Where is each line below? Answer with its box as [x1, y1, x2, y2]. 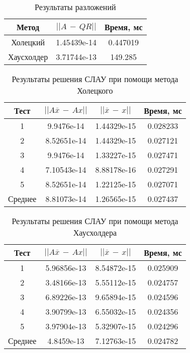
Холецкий [11, 36, 45, 48]
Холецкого [77, 85, 113, 96]
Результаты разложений [34, 1, 116, 13]
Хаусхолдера [73, 227, 117, 238]
